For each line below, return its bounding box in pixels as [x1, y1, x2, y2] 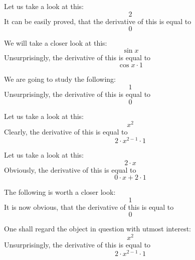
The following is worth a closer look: [4, 187, 116, 197]
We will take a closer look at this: [4, 38, 107, 48]
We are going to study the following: [4, 74, 116, 84]
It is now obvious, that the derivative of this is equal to [4, 201, 174, 212]
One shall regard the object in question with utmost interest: [4, 223, 191, 234]
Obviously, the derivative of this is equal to [4, 164, 136, 175]
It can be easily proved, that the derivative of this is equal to [4, 16, 191, 26]
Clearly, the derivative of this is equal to [4, 126, 128, 137]
